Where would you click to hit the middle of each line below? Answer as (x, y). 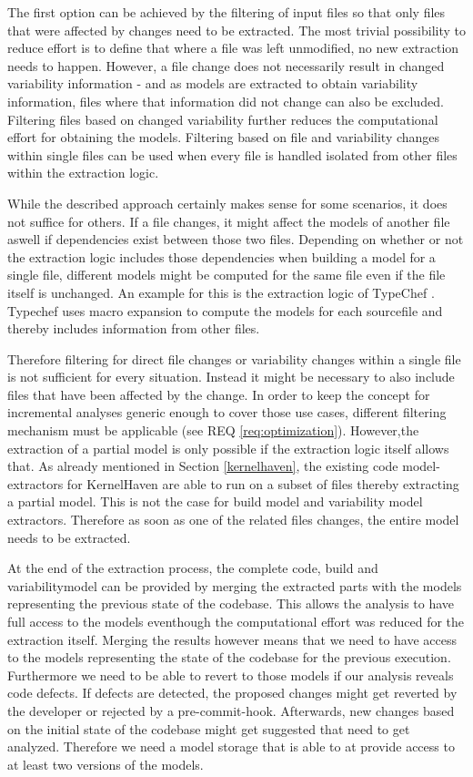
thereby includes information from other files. (134, 328)
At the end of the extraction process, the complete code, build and (193, 568)
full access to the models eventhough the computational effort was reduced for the (236, 621)
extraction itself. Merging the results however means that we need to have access (232, 639)
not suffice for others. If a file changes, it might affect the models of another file (229, 221)
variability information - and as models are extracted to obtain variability (213, 83)
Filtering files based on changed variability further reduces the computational (223, 119)
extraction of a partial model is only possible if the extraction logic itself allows (228, 448)
